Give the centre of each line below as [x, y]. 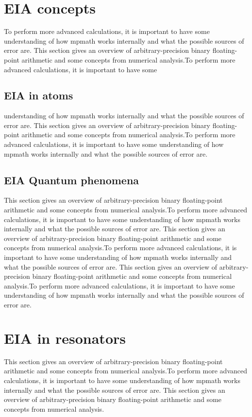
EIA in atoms [39, 95]
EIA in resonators [65, 338]
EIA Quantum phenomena [72, 180]
